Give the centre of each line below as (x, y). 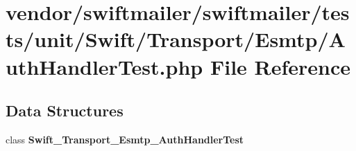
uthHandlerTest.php (104, 66)
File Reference (280, 66)
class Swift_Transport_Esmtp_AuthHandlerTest (125, 139)
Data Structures (65, 110)
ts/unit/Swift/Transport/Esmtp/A (176, 39)
